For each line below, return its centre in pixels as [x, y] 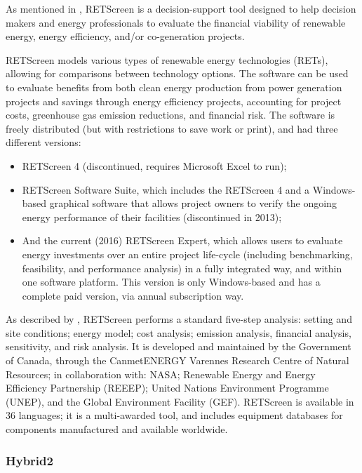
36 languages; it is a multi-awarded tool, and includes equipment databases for [174, 415]
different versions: [43, 142]
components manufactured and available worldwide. [117, 429]
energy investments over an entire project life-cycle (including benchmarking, [187, 254]
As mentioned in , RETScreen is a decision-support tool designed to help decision [181, 8]
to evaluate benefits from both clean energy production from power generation [174, 87]
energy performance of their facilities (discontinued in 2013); [152, 216]
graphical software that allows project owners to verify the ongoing [193, 203]
